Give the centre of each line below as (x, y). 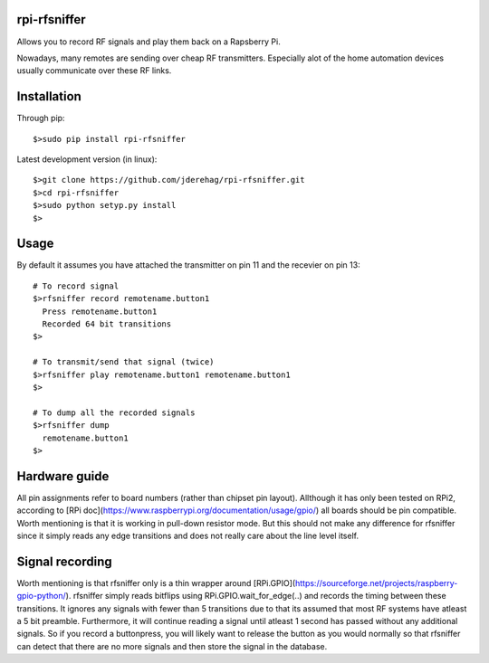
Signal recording (64, 561)
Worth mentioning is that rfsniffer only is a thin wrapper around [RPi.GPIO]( (156, 582)
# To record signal (76, 286)
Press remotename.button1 (100, 311)
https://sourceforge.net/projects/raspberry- (376, 582)
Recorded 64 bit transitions (107, 324)
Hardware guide (63, 476)
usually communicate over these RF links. (94, 71)
